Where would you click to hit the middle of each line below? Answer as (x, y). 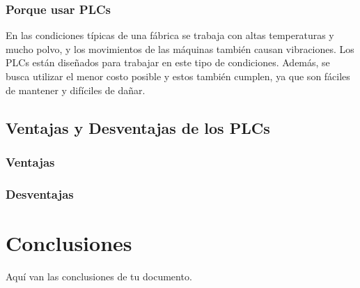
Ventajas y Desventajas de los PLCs (138, 127)
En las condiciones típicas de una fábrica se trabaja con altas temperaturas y (170, 35)
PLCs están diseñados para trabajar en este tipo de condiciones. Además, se (168, 62)
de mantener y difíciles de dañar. (76, 90)
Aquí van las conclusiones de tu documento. (99, 276)
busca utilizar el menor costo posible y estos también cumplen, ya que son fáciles (178, 76)
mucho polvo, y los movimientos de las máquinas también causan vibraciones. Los (180, 48)
